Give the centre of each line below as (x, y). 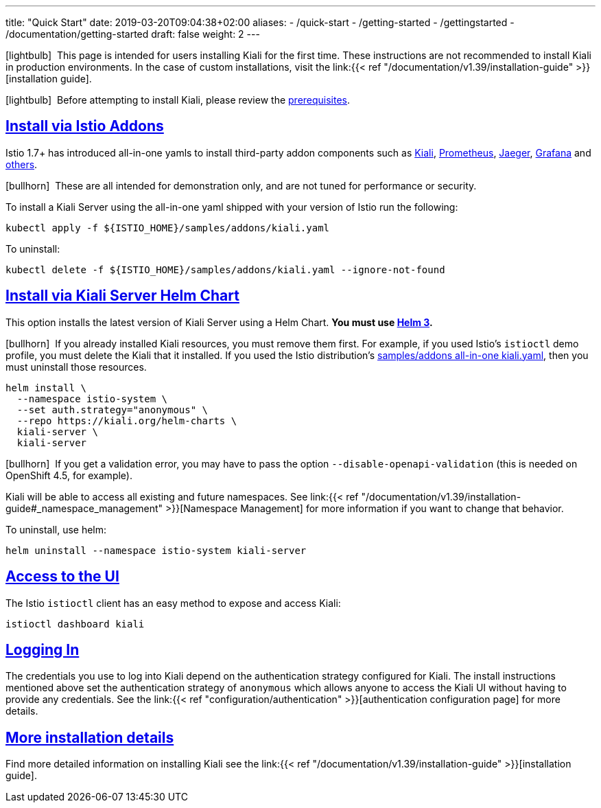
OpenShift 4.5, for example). (69, 475)
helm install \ (46, 388)
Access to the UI (62, 577)
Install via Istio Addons (85, 126)
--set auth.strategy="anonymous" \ (113, 409)
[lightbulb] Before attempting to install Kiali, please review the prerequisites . (178, 100)
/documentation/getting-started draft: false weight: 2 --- (133, 34)
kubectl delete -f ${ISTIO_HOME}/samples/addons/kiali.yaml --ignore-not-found (225, 269)
